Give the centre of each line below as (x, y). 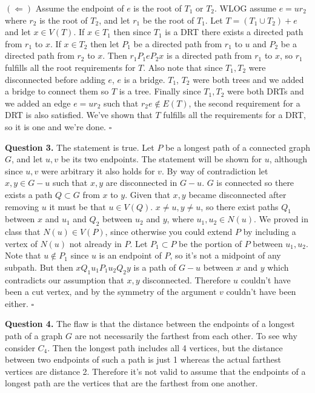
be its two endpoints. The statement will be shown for (161, 159)
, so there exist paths (240, 206)
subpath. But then (39, 267)
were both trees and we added (248, 79)
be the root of (168, 20)
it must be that (78, 206)
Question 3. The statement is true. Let (80, 147)
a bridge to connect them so (57, 91)
